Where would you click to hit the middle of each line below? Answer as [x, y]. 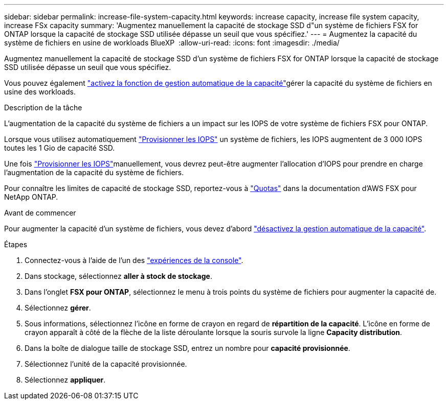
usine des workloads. [40, 92]
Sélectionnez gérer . [58, 308]
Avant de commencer [40, 213]
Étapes [16, 244]
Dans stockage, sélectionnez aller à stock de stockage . [118, 276]
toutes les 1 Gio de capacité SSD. [60, 148]
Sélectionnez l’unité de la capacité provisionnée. [106, 364]
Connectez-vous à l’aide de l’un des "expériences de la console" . [134, 260]
